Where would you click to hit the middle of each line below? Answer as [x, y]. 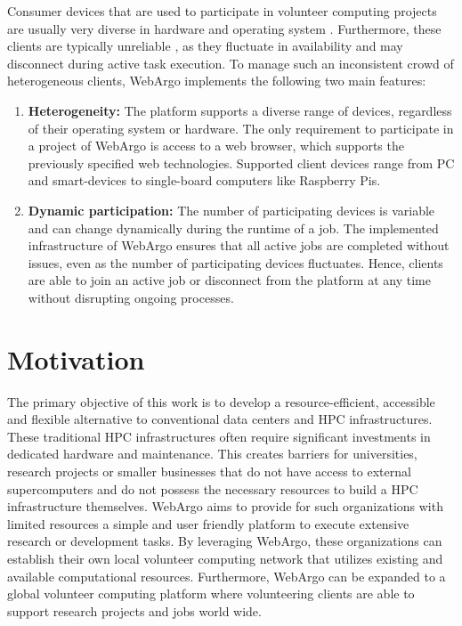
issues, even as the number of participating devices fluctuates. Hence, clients [235, 262]
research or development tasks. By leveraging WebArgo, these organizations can [225, 541]
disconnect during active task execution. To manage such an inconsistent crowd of [231, 63]
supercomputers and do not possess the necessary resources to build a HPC [213, 488]
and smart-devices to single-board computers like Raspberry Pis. [204, 180]
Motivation [76, 358]
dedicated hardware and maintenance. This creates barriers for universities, [212, 454]
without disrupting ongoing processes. [131, 297]
